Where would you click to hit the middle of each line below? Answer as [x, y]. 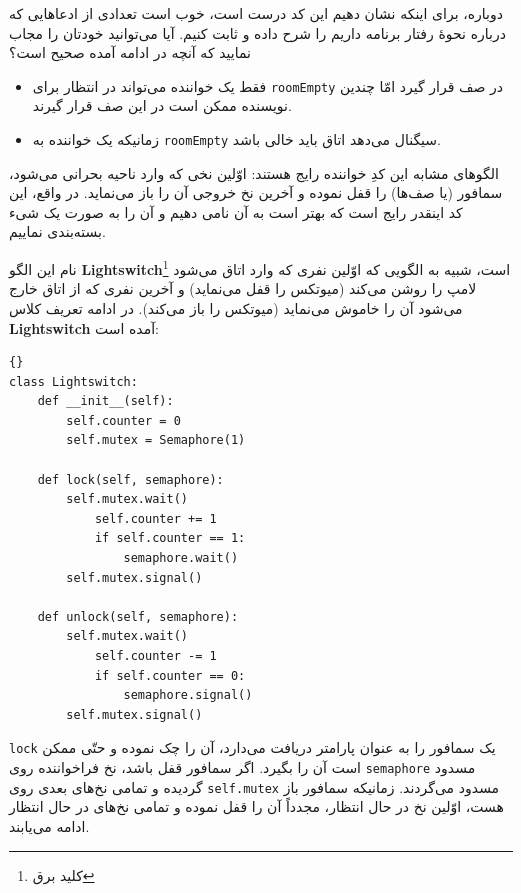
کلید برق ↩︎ [63, 874]
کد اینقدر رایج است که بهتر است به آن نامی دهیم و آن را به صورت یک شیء [236, 211]
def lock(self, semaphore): [130, 479]
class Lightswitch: [73, 381]
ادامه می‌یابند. [49, 825]
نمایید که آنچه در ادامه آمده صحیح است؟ [130, 52]
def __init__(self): [105, 401]
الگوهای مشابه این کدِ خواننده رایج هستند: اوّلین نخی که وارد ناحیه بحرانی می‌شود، [254, 172]
